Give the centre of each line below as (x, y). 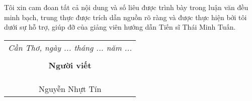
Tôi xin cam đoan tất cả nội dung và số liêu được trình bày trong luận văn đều (126, 7)
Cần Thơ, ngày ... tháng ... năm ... (70, 47)
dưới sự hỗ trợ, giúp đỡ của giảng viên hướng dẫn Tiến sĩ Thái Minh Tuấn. (120, 27)
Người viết (70, 65)
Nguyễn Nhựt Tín (70, 88)
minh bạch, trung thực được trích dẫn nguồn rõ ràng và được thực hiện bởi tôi (125, 17)
